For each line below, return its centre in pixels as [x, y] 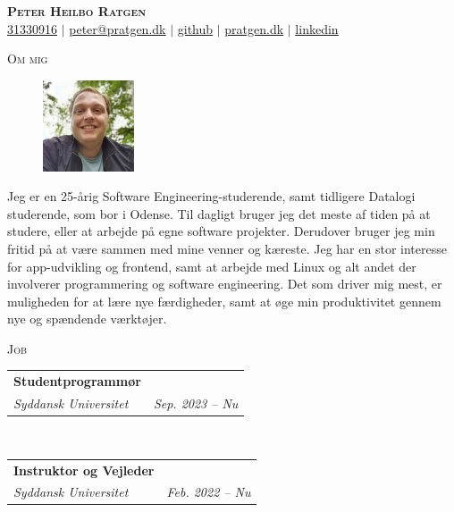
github [195, 28]
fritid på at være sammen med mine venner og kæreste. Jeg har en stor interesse [227, 248]
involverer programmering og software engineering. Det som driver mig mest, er [225, 284]
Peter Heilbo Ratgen [77, 11]
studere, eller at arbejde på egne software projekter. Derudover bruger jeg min [221, 231]
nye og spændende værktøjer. [87, 319]
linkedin [317, 28]
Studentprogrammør [77, 381]
